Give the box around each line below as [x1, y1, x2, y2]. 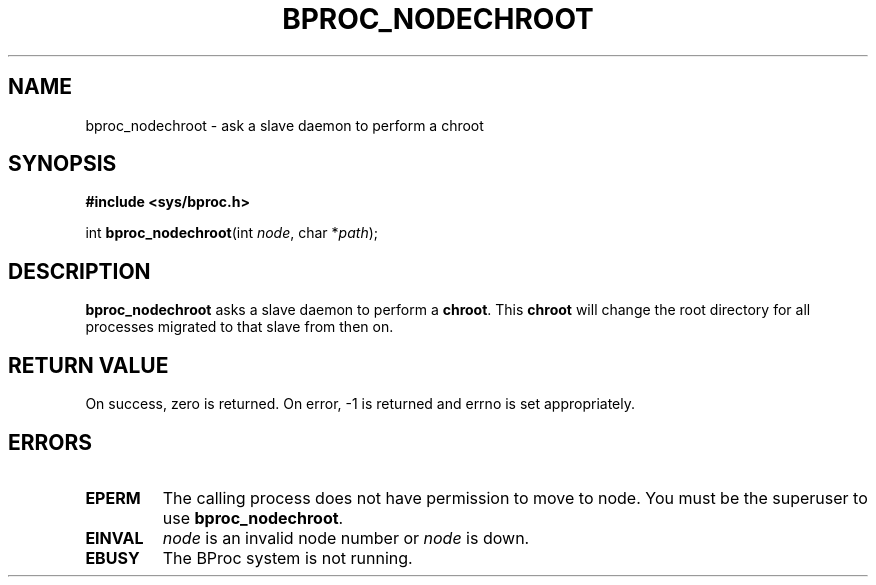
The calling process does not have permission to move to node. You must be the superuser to [162, 487, 868, 508]
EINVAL [85, 527, 144, 548]
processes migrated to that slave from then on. [85, 318, 394, 336]
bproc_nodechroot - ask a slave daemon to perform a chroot [85, 116, 484, 134]
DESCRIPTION [8, 258, 151, 284]
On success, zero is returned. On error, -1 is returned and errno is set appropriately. [85, 395, 636, 413]
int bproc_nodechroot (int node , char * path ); [85, 224, 378, 242]
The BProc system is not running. [162, 547, 413, 568]
